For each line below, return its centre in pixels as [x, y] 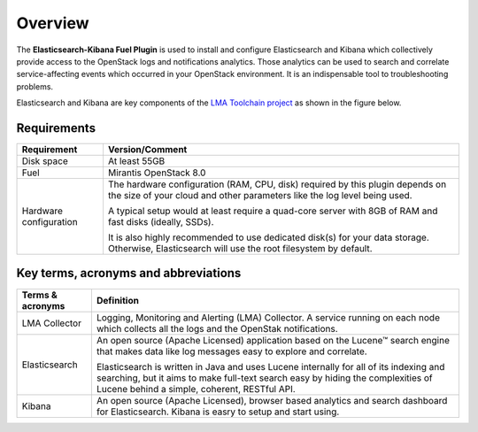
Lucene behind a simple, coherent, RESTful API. [196, 389]
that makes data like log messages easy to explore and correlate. [231, 351]
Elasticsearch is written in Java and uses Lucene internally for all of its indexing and [270, 366]
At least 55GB [136, 161]
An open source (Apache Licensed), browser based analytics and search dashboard [272, 400]
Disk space [45, 161]
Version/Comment [147, 150]
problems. [35, 86]
